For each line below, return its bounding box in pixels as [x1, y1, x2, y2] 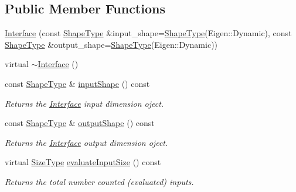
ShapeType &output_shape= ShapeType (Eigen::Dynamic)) [5, 38, 218, 50]
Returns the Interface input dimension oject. [5, 97, 164, 109]
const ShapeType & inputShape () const [5, 77, 150, 89]
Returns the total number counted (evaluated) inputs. [5, 175, 194, 187]
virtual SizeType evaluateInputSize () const [5, 156, 161, 168]
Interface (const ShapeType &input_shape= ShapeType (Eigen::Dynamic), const [5, 27, 292, 39]
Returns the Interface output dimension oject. [5, 136, 168, 148]
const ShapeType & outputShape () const [5, 117, 155, 129]
